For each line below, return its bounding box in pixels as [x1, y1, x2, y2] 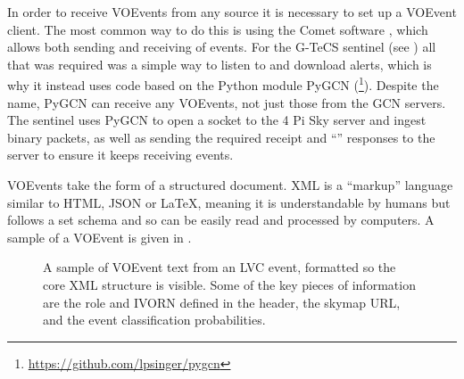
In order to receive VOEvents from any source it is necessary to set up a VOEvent [7, 3, 457, 21]
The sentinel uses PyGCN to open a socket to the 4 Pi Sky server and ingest [7, 111, 427, 129]
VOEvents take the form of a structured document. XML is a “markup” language [7, 176, 453, 194]
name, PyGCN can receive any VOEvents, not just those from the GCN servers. [7, 93, 446, 111]
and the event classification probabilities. [43, 310, 266, 329]
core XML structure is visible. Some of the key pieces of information [43, 275, 416, 293]
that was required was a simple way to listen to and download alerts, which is [7, 54, 432, 73]
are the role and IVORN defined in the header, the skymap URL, [43, 292, 401, 311]
